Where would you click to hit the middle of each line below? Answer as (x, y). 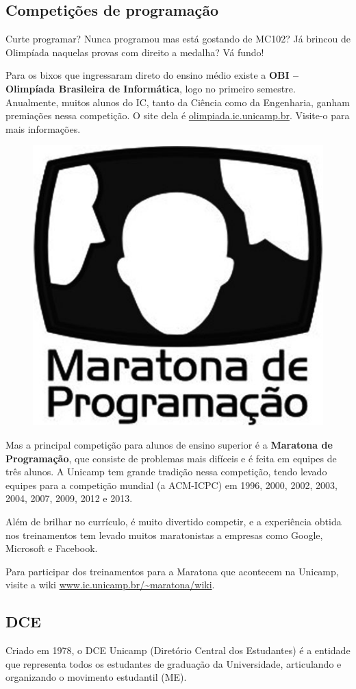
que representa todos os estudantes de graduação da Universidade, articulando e (174, 663)
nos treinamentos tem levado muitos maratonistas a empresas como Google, (164, 535)
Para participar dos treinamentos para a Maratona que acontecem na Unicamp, (172, 571)
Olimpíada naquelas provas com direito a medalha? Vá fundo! (135, 52)
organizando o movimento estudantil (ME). (96, 677)
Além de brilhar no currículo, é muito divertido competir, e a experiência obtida (174, 521)
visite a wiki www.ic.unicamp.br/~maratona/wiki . (110, 585)
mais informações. (43, 128)
